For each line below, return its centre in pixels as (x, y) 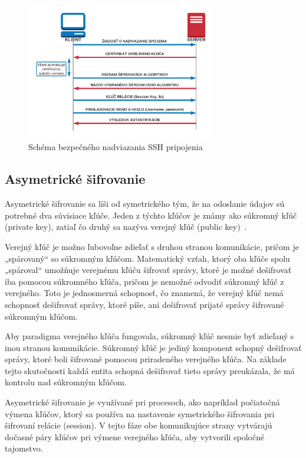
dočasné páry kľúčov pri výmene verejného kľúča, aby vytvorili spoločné (135, 436)
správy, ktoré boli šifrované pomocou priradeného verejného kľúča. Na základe (146, 359)
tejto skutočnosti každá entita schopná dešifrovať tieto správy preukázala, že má (150, 370)
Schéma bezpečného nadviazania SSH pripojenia (116, 147)
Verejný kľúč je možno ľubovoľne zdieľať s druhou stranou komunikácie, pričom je (152, 246)
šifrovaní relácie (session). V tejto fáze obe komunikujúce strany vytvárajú (139, 425)
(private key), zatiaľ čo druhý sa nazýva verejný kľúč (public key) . (126, 227)
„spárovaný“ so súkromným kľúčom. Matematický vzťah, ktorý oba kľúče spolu (147, 258)
